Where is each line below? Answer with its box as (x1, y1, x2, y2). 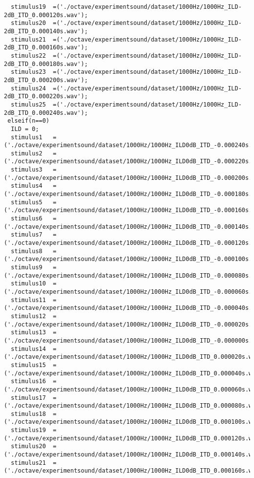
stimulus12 (11, 312, 46, 320)
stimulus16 (11, 378, 46, 385)
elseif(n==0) (7, 117, 50, 125)
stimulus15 (11, 361, 46, 369)
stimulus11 (11, 296, 46, 304)
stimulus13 (11, 329, 46, 336)
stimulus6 (11, 215, 42, 222)
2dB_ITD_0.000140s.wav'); (4, 27, 88, 35)
